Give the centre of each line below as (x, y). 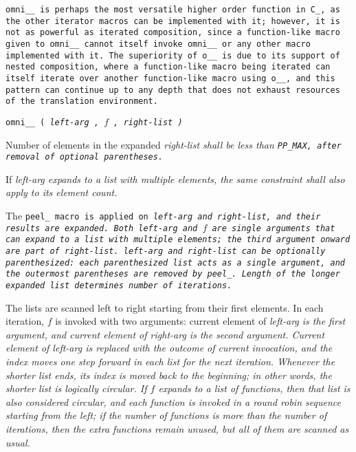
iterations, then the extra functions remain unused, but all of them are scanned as (177, 429)
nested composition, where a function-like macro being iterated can (168, 67)
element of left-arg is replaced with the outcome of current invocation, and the (169, 348)
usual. (18, 442)
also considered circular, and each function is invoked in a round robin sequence (173, 401)
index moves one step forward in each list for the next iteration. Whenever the (170, 362)
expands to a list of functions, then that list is (254, 388)
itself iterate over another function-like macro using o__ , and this (170, 78)
